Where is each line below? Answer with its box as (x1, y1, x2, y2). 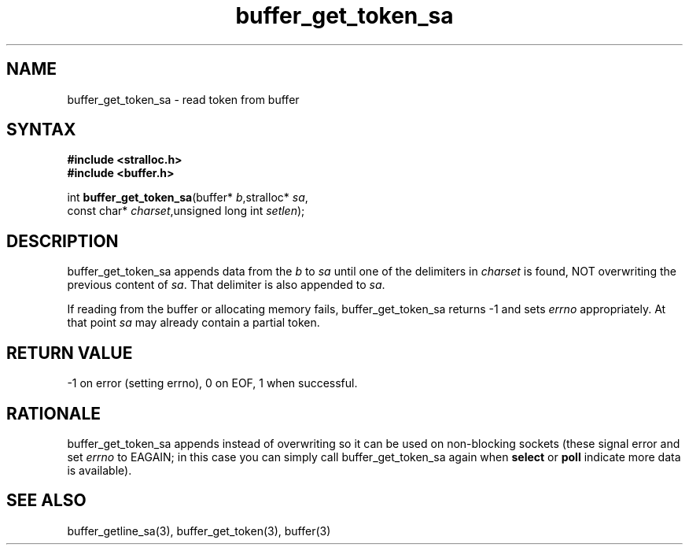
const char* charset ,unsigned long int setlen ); (67, 204, 305, 218)
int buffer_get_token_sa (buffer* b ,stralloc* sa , (67, 190, 308, 205)
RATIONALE (6, 403, 101, 423)
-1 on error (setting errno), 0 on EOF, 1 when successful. (67, 376, 358, 390)
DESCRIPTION (6, 231, 119, 251)
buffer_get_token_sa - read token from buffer (67, 92, 300, 106)
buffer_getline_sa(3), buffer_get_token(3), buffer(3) (67, 523, 331, 538)
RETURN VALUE (6, 342, 133, 363)
